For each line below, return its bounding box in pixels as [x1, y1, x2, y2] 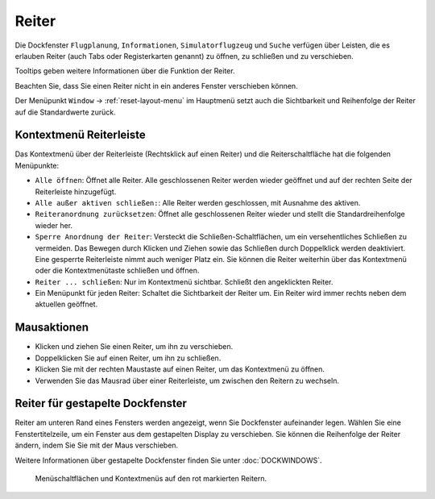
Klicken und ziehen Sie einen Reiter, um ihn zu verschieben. [35, 342, 234, 351]
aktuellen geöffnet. [35, 299, 98, 310]
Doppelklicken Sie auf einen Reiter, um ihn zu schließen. [35, 353, 222, 363]
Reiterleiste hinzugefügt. [35, 186, 117, 197]
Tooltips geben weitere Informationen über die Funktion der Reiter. [14, 66, 235, 76]
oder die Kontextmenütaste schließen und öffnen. [35, 266, 200, 276]
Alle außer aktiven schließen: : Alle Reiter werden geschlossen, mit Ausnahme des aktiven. [35, 198, 361, 207]
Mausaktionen [14, 321, 89, 335]
